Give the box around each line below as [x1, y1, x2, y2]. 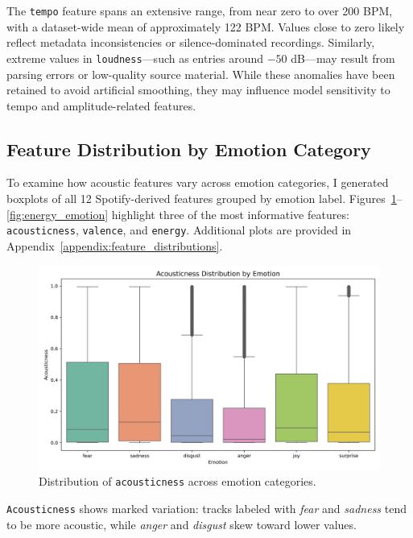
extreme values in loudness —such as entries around [6, 49, 264, 66]
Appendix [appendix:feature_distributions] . [6, 237, 223, 254]
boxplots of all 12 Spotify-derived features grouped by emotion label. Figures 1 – [6, 190, 403, 207]
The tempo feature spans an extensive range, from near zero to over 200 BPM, [6, 2, 393, 19]
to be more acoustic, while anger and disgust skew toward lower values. [6, 515, 357, 532]
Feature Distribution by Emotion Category [6, 136, 371, 161]
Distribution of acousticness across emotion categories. [39, 473, 316, 490]
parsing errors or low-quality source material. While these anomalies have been [6, 65, 395, 82]
